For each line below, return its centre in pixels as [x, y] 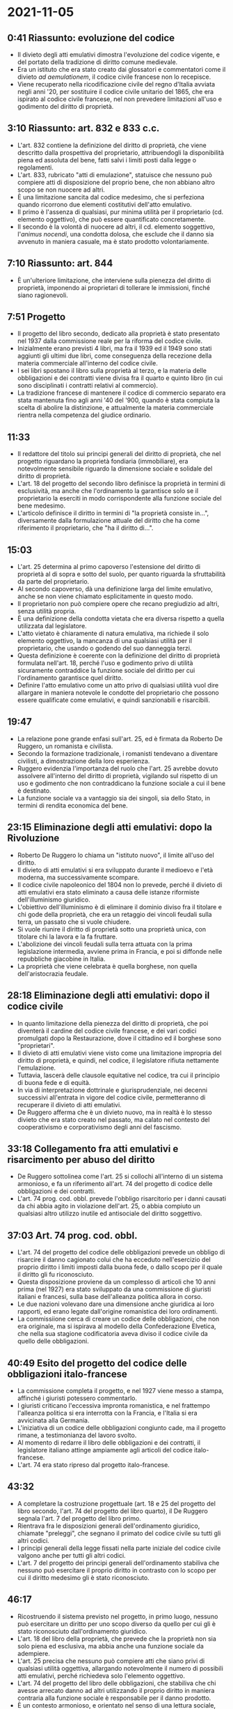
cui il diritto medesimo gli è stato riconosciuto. [83, 1577]
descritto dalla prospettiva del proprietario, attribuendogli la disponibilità [121, 152]
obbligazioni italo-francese [67, 1374]
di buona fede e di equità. [54, 1082]
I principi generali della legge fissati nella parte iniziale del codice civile [119, 1548]
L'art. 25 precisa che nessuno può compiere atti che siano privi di [111, 1661]
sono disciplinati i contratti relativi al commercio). [88, 386]
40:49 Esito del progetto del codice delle [97, 1363]
